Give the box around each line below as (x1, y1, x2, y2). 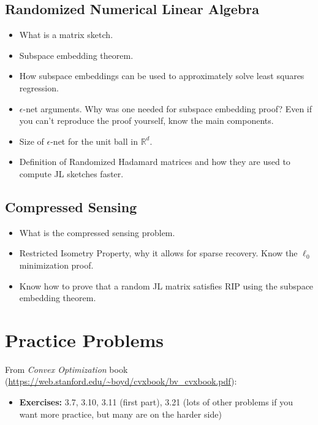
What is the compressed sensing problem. (19, 226, 175, 239)
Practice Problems (5, 327, 164, 352)
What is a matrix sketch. (19, 28, 113, 41)
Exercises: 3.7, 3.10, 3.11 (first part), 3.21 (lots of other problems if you (19, 396, 293, 408)
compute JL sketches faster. (19, 167, 124, 180)
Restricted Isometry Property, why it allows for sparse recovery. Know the (19, 247, 298, 259)
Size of (19, 134, 44, 147)
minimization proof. (19, 258, 94, 271)
